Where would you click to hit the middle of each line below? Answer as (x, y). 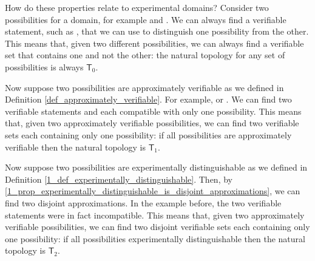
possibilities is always (44, 66)
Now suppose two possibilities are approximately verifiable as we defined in (144, 87)
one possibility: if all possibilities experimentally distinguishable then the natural (155, 238)
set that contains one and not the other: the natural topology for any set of (145, 55)
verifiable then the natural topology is (75, 147)
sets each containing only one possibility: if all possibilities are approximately (148, 134)
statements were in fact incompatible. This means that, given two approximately (155, 215)
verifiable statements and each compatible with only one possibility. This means (153, 111)
